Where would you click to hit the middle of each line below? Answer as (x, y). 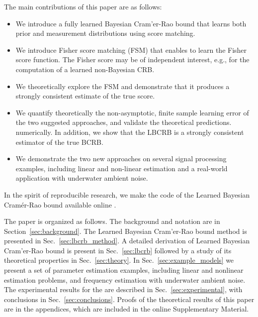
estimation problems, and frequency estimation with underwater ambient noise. (125, 279)
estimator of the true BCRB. (59, 142)
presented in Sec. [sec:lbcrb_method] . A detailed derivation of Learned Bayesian (127, 241)
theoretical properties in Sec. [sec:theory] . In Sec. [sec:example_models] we (119, 260)
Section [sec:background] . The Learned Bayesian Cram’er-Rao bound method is (126, 231)
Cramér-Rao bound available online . (60, 204)
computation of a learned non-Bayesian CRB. (85, 69)
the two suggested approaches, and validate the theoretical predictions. (124, 122)
